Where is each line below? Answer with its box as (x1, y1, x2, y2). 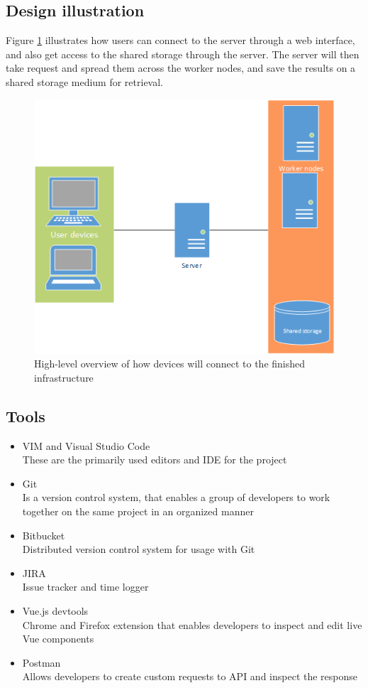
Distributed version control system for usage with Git (22, 542, 255, 557)
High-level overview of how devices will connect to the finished (34, 356, 306, 371)
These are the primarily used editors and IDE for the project (22, 452, 287, 467)
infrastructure (34, 370, 94, 385)
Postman (22, 655, 61, 670)
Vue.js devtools (22, 603, 89, 618)
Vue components (22, 631, 94, 646)
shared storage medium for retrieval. (6, 74, 164, 89)
